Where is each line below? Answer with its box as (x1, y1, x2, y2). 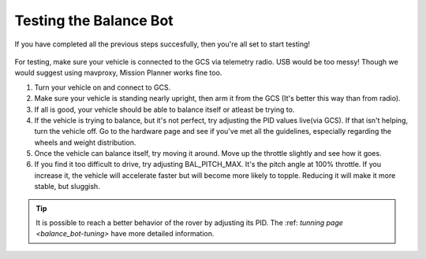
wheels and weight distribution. (34, 138, 136, 147)
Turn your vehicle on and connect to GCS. (34, 83, 171, 92)
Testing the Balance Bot (14, 12, 174, 29)
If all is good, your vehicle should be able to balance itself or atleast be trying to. (34, 105, 295, 114)
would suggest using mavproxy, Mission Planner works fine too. (14, 68, 222, 78)
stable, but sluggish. (34, 182, 100, 191)
